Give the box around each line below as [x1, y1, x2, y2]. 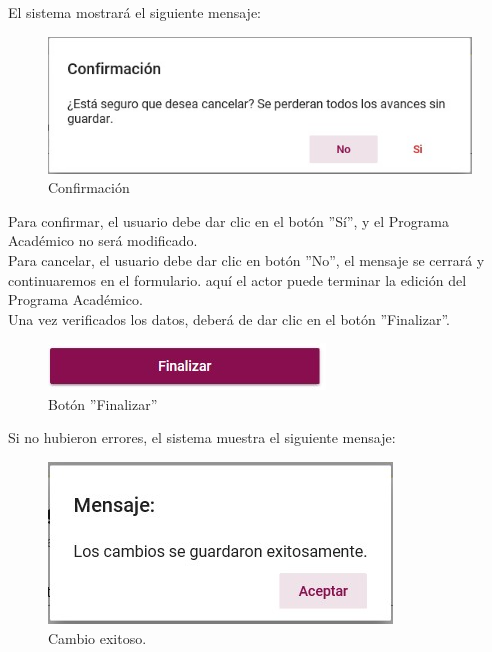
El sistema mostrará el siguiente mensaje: [8, 2, 262, 22]
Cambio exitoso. [48, 627, 147, 648]
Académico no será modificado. [8, 230, 198, 251]
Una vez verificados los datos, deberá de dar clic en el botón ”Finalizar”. [8, 308, 450, 329]
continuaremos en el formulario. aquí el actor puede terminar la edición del [8, 269, 467, 290]
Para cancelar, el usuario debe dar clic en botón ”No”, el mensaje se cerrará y [8, 249, 485, 270]
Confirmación [48, 177, 130, 198]
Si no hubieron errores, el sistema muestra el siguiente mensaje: [8, 427, 396, 448]
